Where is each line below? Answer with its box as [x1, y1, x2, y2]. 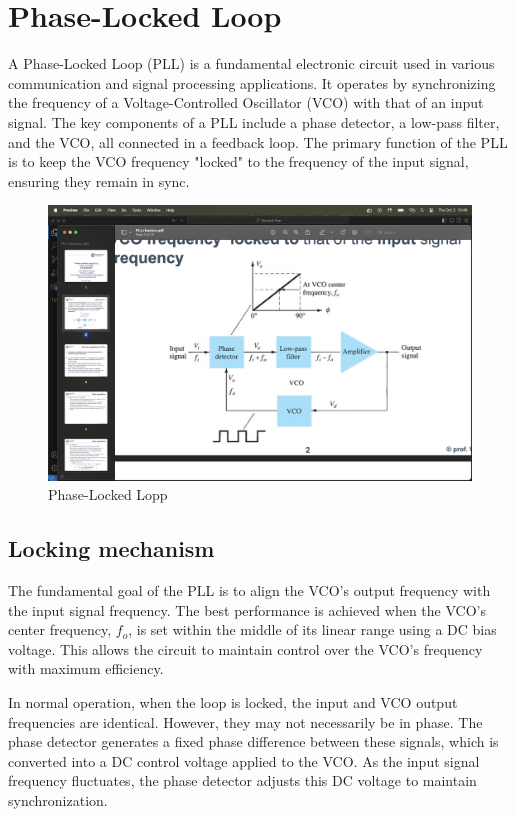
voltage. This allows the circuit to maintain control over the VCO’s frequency [8, 638, 483, 659]
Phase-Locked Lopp [48, 484, 168, 505]
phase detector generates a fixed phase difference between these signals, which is [8, 731, 499, 752]
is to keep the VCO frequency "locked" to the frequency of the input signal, [8, 151, 469, 172]
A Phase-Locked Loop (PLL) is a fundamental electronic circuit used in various [8, 53, 495, 74]
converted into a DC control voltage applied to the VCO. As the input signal [8, 750, 480, 771]
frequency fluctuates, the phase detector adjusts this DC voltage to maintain [8, 770, 477, 791]
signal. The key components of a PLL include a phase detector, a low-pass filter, [8, 111, 500, 132]
